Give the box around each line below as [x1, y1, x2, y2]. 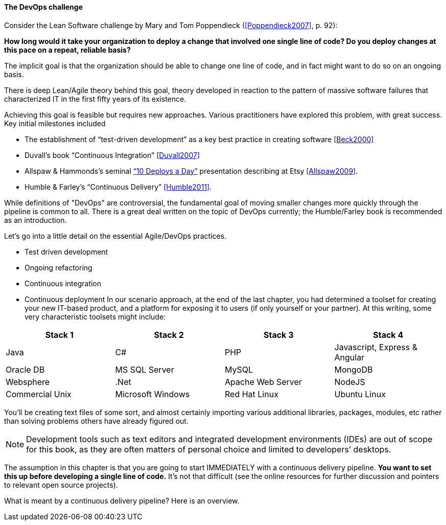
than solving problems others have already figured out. [4, 416, 189, 425]
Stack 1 [45, 329, 74, 340]
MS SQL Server [115, 364, 174, 375]
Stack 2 [154, 329, 184, 340]
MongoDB [334, 364, 373, 375]
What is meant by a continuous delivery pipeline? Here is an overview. [4, 496, 240, 505]
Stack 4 [373, 329, 404, 340]
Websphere [6, 376, 50, 387]
